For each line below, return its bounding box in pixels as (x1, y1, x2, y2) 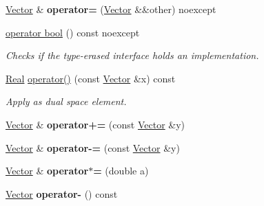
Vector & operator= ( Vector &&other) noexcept (6, 2, 216, 16)
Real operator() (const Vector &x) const (6, 71, 176, 85)
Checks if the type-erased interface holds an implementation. (6, 48, 259, 62)
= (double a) (93, 163, 149, 178)
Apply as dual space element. (6, 94, 127, 108)
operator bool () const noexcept (6, 25, 140, 39)
